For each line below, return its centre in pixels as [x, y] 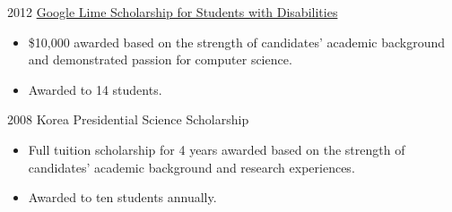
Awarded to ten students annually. [122, 197]
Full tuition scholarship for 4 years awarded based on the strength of [217, 149]
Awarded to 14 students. [95, 89]
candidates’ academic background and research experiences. [191, 167]
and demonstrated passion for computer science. [160, 59]
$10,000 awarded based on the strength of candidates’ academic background [237, 42]
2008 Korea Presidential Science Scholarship [128, 119]
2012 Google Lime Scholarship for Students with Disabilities [173, 12]
